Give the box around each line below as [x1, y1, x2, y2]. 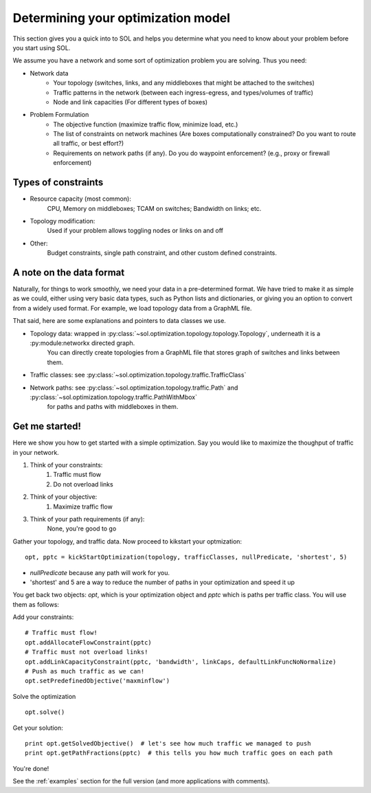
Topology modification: [30, 216, 95, 225]
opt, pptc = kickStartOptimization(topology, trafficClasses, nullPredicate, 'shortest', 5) [25, 553, 348, 561]
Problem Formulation [30, 111, 89, 119]
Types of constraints [12, 177, 104, 188]
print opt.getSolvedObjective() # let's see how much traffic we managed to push [25, 739, 311, 747]
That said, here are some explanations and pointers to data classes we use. [12, 317, 226, 325]
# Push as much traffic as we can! [25, 667, 145, 675]
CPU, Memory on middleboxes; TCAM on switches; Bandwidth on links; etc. [47, 204, 262, 212]
